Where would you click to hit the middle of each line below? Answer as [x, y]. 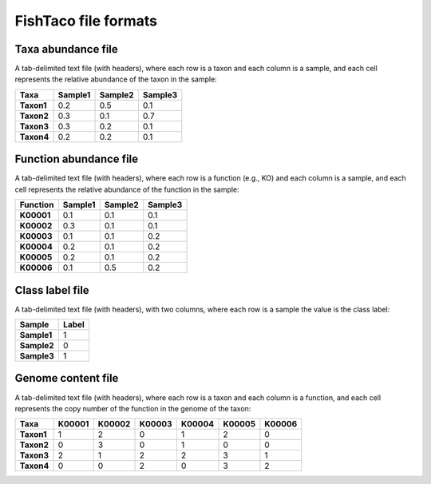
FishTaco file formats [86, 21]
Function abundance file [77, 159]
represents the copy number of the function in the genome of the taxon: [133, 408]
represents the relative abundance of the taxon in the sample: [116, 79]
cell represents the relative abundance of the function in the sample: [127, 189]
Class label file [52, 290]
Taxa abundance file [67, 49]
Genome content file [67, 378]
